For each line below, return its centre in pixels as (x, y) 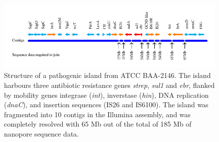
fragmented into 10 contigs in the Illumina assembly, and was (97, 114)
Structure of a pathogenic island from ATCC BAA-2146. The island (108, 75)
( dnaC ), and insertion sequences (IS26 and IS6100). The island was (106, 105)
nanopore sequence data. (42, 133)
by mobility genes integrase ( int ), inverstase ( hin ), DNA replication (107, 95)
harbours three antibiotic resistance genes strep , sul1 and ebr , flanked (109, 85)
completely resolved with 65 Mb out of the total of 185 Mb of (98, 124)
